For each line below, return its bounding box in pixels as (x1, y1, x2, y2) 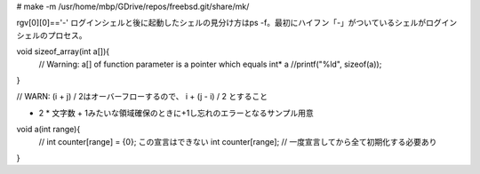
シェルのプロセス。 (16, 29, 87, 40)
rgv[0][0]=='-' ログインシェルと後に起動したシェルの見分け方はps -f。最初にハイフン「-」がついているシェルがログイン (16, 18, 458, 28)
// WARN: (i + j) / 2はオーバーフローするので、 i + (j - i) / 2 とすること (16, 91, 268, 102)
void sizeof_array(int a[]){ (16, 46, 110, 57)
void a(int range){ (16, 124, 81, 135)
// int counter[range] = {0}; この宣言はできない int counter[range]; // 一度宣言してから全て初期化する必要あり (38, 136, 437, 146)
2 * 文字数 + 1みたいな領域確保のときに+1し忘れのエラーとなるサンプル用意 (38, 107, 315, 118)
